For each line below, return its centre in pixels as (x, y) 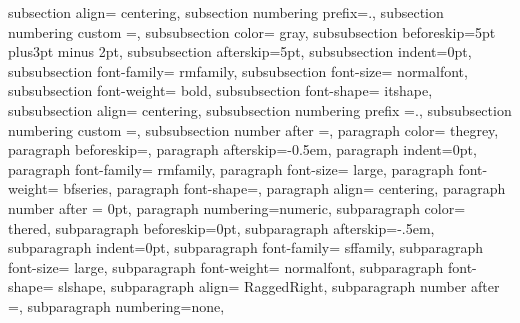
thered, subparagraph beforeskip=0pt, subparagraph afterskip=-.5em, (221, 227)
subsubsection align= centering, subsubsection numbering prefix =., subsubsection (260, 109)
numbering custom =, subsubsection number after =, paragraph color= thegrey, (253, 129)
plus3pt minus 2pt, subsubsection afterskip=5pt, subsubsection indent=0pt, (240, 51)
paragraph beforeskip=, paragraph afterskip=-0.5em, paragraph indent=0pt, (242, 149)
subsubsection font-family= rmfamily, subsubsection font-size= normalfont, (238, 70)
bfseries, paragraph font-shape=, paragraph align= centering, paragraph (284, 188)
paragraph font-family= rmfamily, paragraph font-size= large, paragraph (231, 168)
